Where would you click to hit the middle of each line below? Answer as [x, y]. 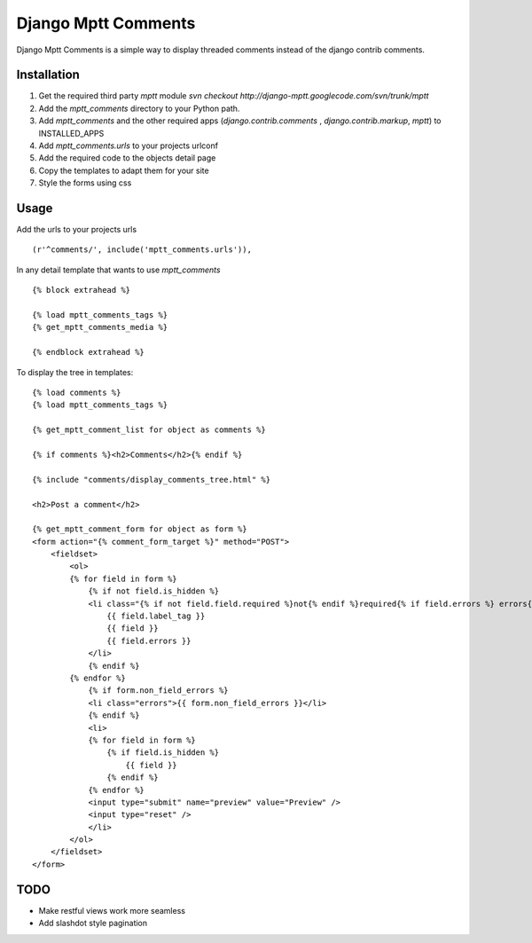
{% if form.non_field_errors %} [159, 691]
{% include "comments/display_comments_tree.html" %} [151, 479]
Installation [48, 75]
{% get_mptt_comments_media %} [100, 327]
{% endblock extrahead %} [89, 352]
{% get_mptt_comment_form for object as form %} [140, 529]
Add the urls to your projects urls [77, 230]
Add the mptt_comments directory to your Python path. [139, 108]
